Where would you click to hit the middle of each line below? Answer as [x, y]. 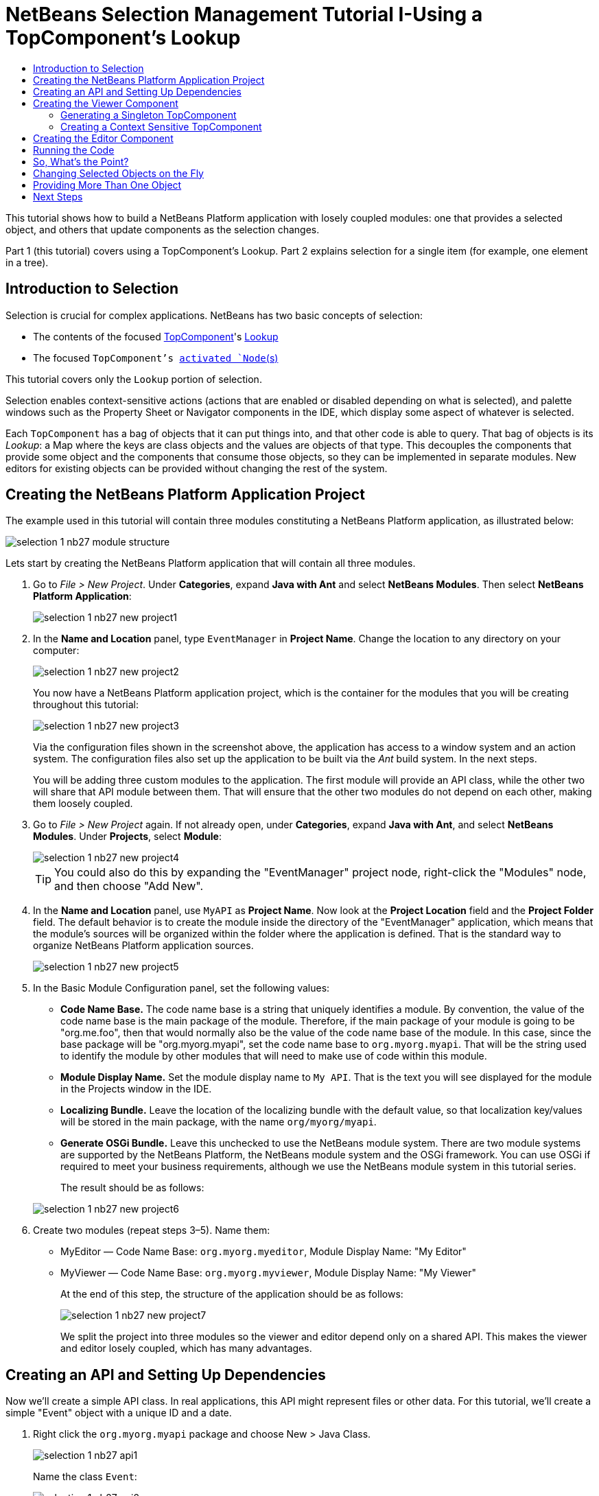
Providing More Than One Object [107, 185]
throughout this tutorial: [86, 705]
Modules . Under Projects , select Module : [127, 837]
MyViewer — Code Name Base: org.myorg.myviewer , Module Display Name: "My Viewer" [269, 1273]
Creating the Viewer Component [106, 103]
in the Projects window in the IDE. [136, 1089]
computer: [56, 651]
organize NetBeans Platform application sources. [143, 946]
